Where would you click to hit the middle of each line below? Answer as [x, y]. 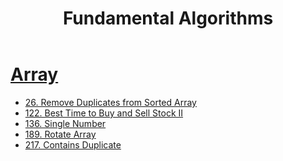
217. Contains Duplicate [73, 144]
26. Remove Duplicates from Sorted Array [110, 102]
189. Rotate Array [60, 134]
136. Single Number [65, 123]
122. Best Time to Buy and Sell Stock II [104, 113]
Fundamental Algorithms [168, 18]
